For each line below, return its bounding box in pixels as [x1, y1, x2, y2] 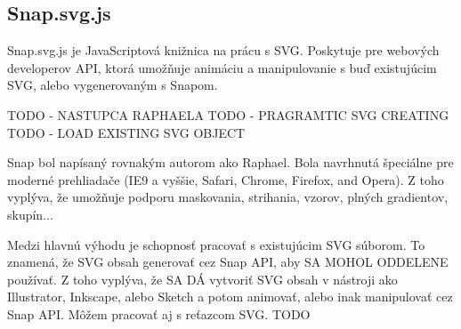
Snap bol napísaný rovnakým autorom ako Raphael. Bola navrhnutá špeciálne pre [7, 153, 454, 172]
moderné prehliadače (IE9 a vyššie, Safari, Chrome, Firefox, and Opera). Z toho [7, 170, 444, 189]
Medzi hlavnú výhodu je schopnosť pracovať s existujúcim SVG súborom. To [7, 235, 425, 253]
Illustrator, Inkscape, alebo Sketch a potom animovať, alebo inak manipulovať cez [7, 287, 453, 306]
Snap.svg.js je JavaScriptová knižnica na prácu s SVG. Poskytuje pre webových [7, 41, 440, 60]
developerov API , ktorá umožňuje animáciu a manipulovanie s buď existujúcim [7, 58, 437, 76]
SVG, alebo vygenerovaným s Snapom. [7, 76, 218, 94]
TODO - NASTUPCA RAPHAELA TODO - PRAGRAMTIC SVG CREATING [7, 105, 449, 124]
